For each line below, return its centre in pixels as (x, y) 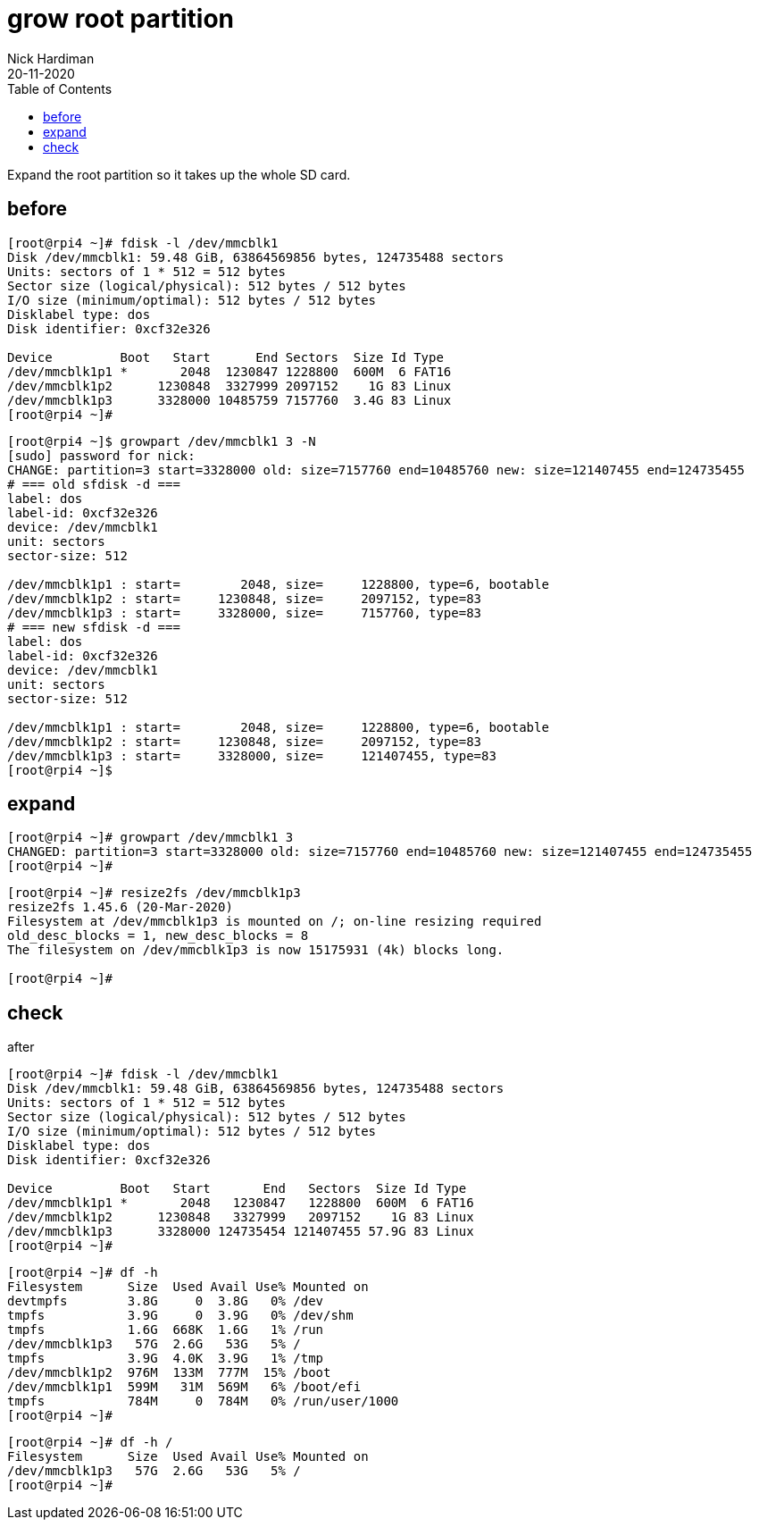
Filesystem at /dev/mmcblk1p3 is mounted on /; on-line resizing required (275, 922)
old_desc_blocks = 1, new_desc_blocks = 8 (158, 936)
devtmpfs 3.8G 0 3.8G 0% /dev (166, 1301)
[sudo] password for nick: (101, 455)
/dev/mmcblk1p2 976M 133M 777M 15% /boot (169, 1373)
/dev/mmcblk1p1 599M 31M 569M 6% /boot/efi (184, 1387)
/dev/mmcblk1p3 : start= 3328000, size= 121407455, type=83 (252, 755)
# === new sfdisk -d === (94, 627)
